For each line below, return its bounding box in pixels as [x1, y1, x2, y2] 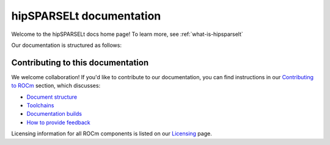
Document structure [26, 93, 78, 101]
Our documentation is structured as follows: [11, 41, 122, 49]
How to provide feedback [26, 119, 91, 126]
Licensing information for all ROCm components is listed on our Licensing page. [11, 130, 212, 137]
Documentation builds [26, 110, 82, 118]
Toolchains [26, 102, 54, 109]
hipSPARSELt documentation [11, 9, 161, 23]
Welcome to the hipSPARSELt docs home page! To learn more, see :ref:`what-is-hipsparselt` [11, 30, 244, 38]
